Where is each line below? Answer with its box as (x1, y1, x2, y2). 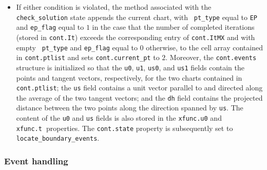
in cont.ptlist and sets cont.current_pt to (16, 52, 160, 63)
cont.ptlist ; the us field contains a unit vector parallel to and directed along (16, 82, 263, 93)
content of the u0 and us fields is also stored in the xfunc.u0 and (16, 112, 222, 123)
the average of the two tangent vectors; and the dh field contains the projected (16, 92, 263, 103)
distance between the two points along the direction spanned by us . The (16, 102, 243, 113)
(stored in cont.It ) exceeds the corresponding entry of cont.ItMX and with (16, 31, 255, 42)
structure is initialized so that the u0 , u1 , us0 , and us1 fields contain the (16, 62, 245, 72)
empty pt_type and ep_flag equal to (16, 42, 138, 52)
